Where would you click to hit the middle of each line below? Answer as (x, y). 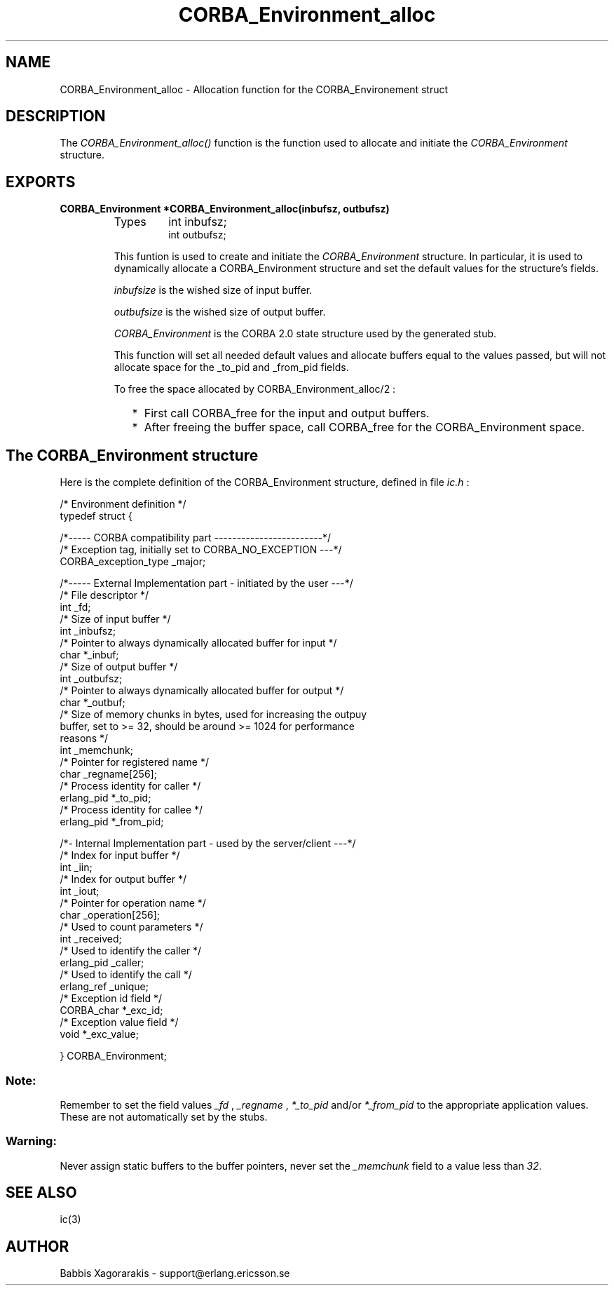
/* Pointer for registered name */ (134, 762)
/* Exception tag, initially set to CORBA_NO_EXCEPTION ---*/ (201, 550)
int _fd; (75, 607)
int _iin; (76, 867)
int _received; (91, 939)
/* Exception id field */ (111, 999)
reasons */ (84, 738)
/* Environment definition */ (123, 504)
